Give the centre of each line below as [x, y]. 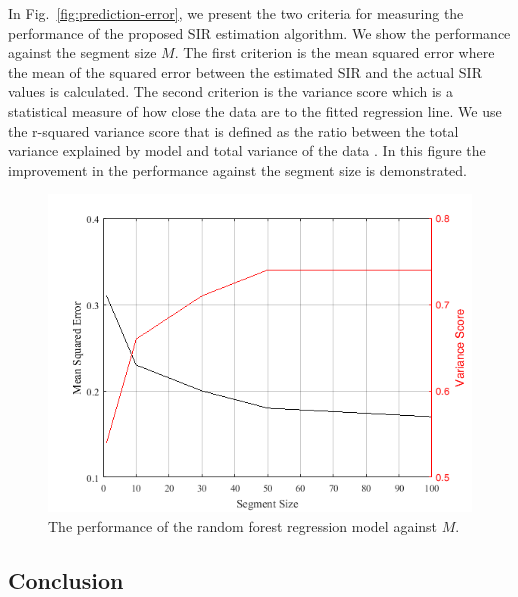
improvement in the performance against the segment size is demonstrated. [237, 169]
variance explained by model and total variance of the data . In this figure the [247, 150]
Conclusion [66, 579]
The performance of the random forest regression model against [243, 525]
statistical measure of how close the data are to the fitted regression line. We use [255, 110]
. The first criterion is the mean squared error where [334, 52]
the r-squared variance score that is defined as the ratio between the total [233, 130]
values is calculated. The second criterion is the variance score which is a [231, 91]
